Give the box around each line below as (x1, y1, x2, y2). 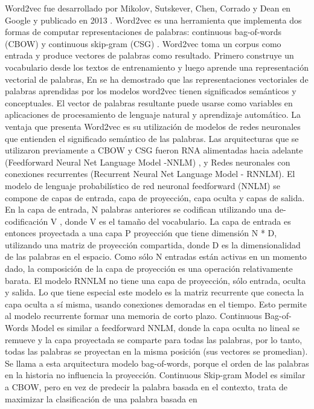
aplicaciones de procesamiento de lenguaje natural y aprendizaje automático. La (5, 108, 301, 121)
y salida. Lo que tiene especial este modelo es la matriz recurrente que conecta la (5, 286, 304, 298)
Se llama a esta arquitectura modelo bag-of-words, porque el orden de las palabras (5, 356, 309, 369)
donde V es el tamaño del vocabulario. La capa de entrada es (65, 214, 291, 227)
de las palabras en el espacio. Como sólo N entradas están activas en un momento (5, 250, 307, 263)
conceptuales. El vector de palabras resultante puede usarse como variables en (5, 96, 293, 109)
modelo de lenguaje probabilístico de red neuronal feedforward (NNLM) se (5, 179, 280, 192)
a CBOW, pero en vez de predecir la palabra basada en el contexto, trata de (5, 381, 287, 393)
